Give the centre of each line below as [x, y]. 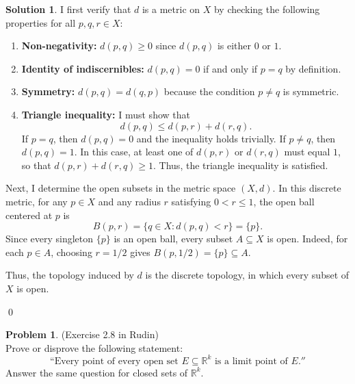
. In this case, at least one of [134, 152]
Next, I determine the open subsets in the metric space [121, 188]
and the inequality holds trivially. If [211, 138]
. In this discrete [307, 188]
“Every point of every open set [114, 361]
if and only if [231, 68]
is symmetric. [311, 91]
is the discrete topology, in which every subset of [247, 275]
